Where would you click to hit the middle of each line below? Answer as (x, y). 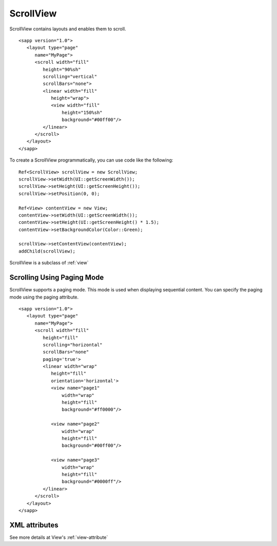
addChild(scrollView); (47, 251)
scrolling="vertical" (70, 76)
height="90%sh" (62, 69)
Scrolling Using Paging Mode (57, 278)
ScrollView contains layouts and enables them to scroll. (68, 29)
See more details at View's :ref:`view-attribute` (59, 537)
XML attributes (34, 525)
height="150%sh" (82, 112)
